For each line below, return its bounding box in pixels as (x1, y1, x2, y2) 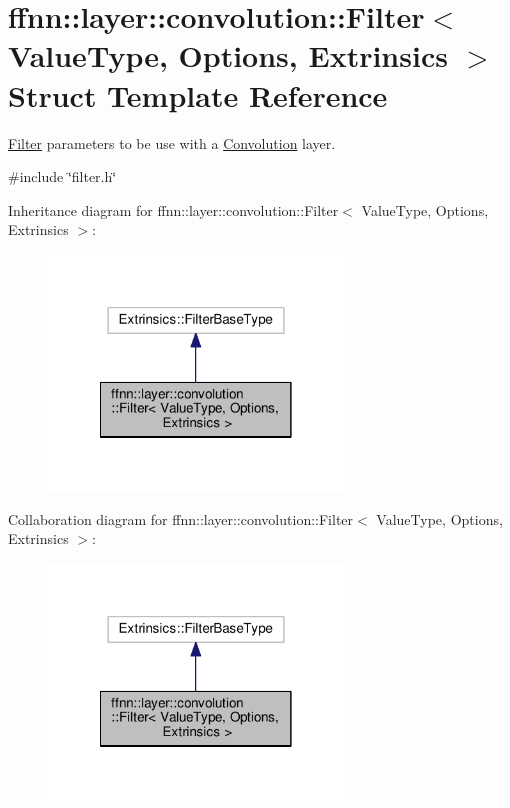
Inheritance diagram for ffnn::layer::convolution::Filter (8, 199, 339, 220)
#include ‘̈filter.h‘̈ (8, 166, 117, 187)
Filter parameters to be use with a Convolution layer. (8, 132, 336, 153)
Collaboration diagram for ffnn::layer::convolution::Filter (8, 508, 354, 529)
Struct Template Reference (8, 74, 388, 115)
